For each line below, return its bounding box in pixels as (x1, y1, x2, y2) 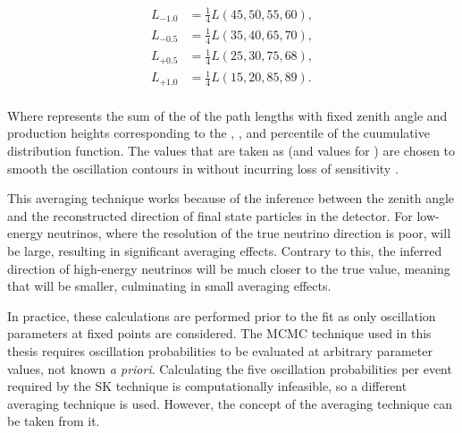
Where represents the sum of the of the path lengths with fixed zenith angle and (7, 106, 448, 124)
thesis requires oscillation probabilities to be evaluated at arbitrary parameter (7, 341, 433, 360)
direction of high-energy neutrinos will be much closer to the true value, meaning (7, 259, 450, 277)
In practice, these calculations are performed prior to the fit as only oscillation (7, 306, 436, 325)
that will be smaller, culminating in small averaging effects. (7, 276, 332, 295)
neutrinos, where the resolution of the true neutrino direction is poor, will (46, 224, 451, 242)
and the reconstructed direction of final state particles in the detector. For (7, 206, 413, 225)
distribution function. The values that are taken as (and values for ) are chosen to (7, 140, 456, 159)
